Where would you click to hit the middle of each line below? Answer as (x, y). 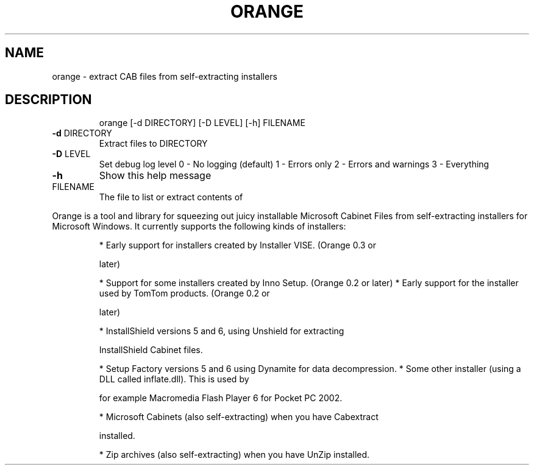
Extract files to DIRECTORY (153, 144)
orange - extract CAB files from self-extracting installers (165, 76)
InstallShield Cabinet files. (151, 350)
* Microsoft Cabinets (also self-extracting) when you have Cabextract (239, 417)
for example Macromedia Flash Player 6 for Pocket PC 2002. (221, 398)
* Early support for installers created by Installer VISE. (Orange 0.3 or (238, 245)
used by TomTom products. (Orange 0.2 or (184, 293)
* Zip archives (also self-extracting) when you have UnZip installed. (234, 455)
